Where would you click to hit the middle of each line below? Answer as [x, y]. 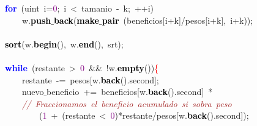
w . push [36, 20]
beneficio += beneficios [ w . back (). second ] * [130, 92]
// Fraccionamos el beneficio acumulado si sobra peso [127, 103]
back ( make [76, 20]
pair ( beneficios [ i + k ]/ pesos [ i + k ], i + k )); [177, 20]
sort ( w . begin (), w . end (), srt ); [64, 44]
